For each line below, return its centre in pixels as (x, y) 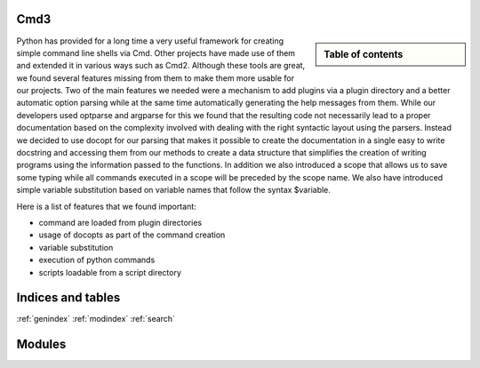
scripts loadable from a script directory (110, 272)
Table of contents (364, 54)
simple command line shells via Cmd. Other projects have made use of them (156, 52)
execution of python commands (97, 260)
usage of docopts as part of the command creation (132, 235)
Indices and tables (68, 298)
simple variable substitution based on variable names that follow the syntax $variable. (173, 190)
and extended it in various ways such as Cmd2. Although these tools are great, (161, 66)
